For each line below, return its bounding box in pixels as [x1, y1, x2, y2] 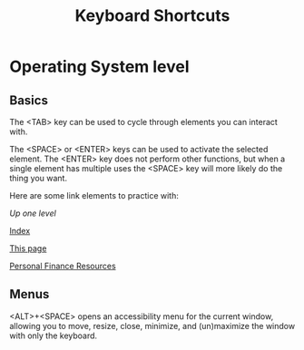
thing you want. [9, 173, 68, 183]
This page [9, 243, 47, 254]
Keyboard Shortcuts [74, 5, 230, 26]
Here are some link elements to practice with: [9, 190, 179, 200]
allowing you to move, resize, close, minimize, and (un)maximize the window [9, 320, 296, 331]
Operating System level [9, 56, 190, 77]
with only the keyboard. [9, 330, 98, 341]
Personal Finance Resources [9, 260, 116, 271]
